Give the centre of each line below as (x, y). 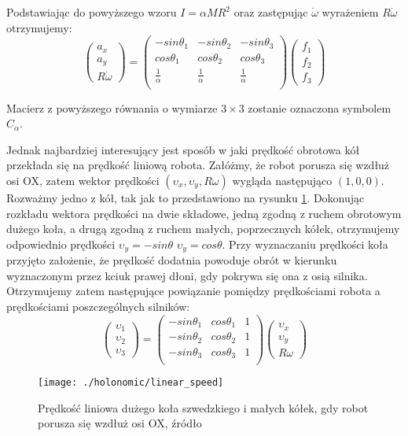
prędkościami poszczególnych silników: (98, 307)
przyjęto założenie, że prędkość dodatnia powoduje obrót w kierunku (172, 260)
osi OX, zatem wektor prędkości (83, 180)
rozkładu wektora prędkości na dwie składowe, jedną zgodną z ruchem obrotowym (204, 213)
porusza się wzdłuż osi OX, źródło (120, 423)
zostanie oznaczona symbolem (320, 107)
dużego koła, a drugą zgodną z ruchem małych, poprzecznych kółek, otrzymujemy (203, 229)
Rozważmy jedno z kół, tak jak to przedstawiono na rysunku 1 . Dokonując (186, 198)
